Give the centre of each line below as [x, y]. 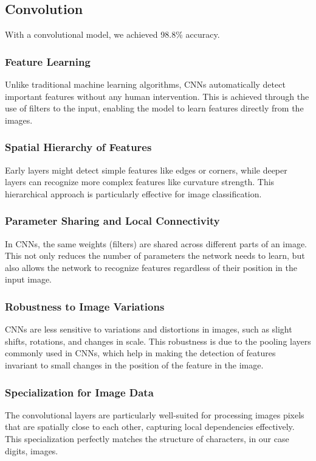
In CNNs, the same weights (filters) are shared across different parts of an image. [156, 243]
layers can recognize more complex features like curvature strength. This [140, 182]
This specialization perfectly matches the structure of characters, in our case [147, 438]
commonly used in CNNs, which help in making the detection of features [140, 353]
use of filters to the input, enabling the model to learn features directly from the [154, 108]
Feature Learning [48, 61]
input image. [29, 279]
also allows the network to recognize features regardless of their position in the [151, 267]
